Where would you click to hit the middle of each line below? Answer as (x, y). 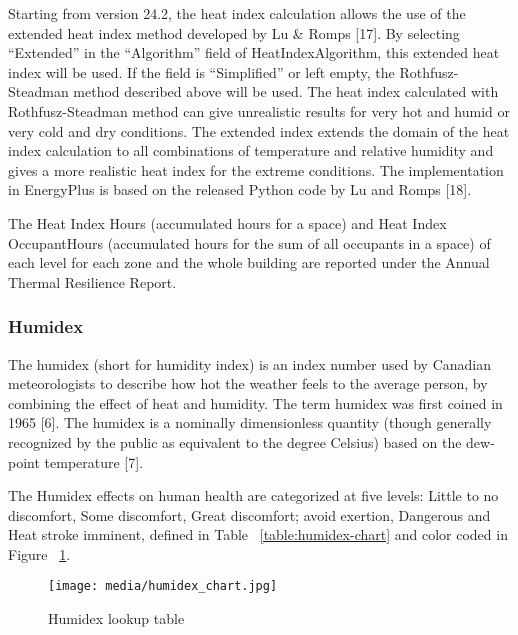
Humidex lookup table (116, 618)
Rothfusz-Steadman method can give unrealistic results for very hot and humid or (259, 110)
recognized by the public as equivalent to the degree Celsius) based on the (235, 441)
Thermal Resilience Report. (92, 281)
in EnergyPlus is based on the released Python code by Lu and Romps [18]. (240, 189)
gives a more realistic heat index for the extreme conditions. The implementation (256, 169)
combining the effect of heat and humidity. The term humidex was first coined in (255, 402)
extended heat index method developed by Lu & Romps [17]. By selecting (234, 32)
